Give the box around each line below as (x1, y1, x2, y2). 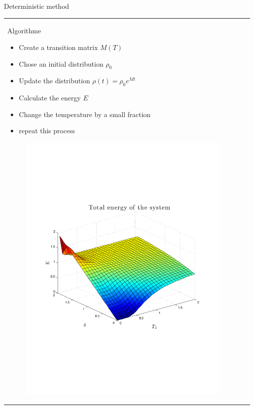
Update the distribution (19, 75, 90, 86)
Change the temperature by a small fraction (19, 109, 151, 119)
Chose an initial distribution (19, 58, 104, 69)
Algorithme (7, 25, 41, 36)
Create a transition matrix (19, 42, 98, 52)
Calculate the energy (19, 93, 81, 103)
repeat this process (19, 125, 75, 136)
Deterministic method (4, 1, 69, 11)
